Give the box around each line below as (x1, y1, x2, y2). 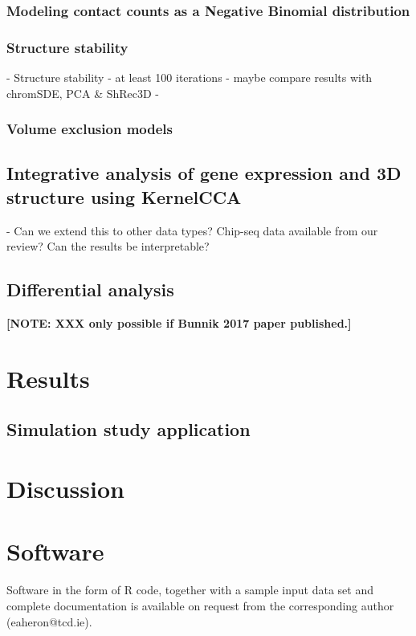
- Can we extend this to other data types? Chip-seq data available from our (6, 222, 378, 238)
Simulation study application (6, 417, 251, 442)
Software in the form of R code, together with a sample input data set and (6, 581, 374, 598)
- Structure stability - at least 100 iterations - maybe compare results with (6, 69, 373, 86)
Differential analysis (6, 277, 174, 302)
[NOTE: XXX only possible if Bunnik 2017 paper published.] (6, 315, 352, 332)
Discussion (6, 472, 124, 505)
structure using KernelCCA (6, 184, 242, 209)
